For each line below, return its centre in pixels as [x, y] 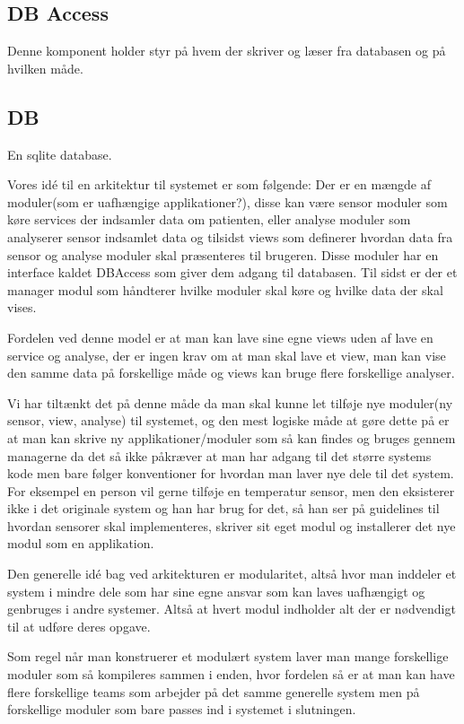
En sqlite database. [60, 154]
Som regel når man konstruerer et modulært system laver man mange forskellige [228, 656]
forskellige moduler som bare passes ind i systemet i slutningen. [182, 709]
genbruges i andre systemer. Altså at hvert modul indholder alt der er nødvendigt [232, 609]
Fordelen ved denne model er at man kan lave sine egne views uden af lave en [220, 337]
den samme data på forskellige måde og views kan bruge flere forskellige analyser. [231, 373]
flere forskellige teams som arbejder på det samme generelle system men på [214, 691]
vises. [22, 307]
